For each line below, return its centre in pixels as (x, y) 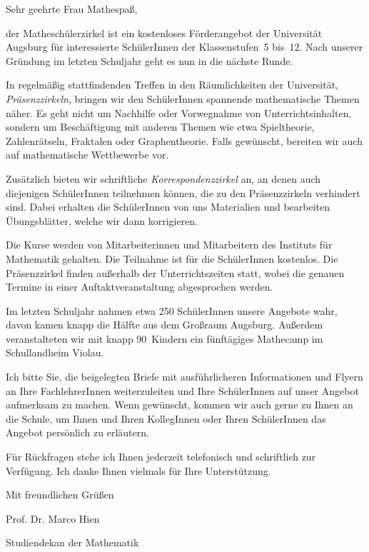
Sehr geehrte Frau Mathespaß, (72, 9)
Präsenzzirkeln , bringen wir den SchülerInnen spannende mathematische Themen (183, 98)
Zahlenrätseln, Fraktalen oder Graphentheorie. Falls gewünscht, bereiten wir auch (184, 140)
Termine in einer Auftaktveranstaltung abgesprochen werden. (140, 287)
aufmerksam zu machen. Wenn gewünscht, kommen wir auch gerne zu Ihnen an (180, 405)
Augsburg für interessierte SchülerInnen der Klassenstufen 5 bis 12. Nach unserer (184, 47)
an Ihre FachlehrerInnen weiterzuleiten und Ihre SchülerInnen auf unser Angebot (182, 390)
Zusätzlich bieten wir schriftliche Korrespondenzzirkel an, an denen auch (163, 178)
